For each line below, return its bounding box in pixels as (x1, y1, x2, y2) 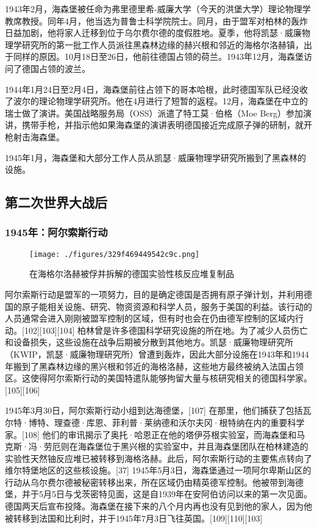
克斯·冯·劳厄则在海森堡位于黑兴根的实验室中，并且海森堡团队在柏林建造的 (5, 440, 308, 453)
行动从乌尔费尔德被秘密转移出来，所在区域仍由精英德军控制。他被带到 (5, 475, 287, 488)
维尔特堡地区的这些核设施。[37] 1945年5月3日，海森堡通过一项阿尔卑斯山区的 (5, 464, 312, 477)
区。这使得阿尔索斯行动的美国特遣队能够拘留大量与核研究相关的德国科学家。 (5, 372, 312, 384)
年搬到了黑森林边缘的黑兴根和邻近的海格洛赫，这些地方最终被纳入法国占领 (5, 359, 304, 372)
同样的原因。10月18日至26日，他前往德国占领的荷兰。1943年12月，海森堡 (13, 50, 304, 63)
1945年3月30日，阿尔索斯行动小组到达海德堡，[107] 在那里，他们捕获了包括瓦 (5, 404, 312, 417)
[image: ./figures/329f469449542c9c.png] (29, 250, 200, 259)
